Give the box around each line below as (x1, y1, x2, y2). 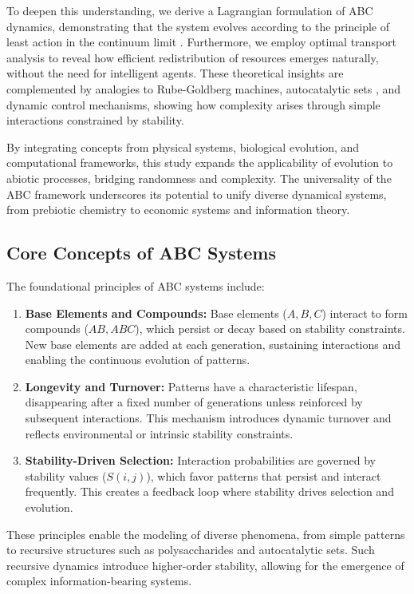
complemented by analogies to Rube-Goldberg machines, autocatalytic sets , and (6, 80, 401, 97)
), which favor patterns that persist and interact (146, 467, 381, 484)
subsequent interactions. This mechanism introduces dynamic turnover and (25, 410, 392, 426)
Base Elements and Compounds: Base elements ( (25, 304, 287, 321)
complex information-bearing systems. (6, 572, 192, 589)
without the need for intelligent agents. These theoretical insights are (6, 65, 344, 81)
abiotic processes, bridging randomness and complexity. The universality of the (6, 169, 392, 186)
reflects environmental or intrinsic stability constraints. (25, 425, 294, 442)
